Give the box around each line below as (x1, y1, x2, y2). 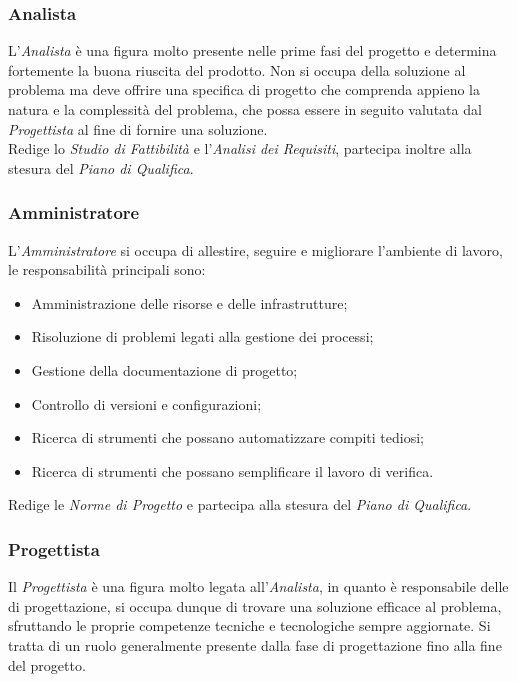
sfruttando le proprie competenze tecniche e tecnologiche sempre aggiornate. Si (8, 615, 491, 636)
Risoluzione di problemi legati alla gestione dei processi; (31, 326, 374, 347)
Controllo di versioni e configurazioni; (31, 393, 262, 414)
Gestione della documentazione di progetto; (31, 359, 298, 380)
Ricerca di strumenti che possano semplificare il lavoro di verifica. (31, 460, 434, 481)
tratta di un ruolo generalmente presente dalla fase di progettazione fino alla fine (8, 634, 502, 655)
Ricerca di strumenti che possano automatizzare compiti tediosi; (31, 427, 424, 448)
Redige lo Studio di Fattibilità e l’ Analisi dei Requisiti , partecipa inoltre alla (8, 138, 472, 159)
